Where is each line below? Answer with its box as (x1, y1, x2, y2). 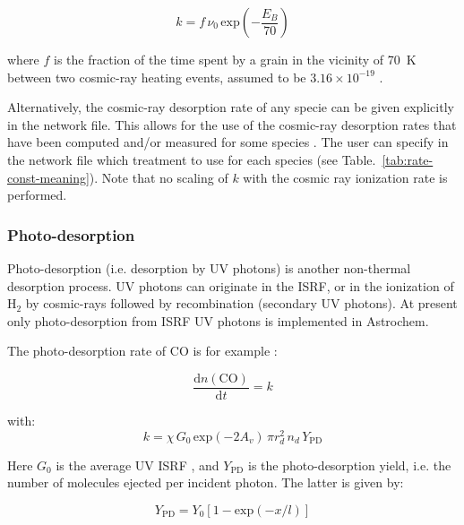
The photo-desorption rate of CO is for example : (7, 341, 278, 360)
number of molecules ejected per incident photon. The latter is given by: (7, 473, 404, 492)
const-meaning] (7, 168, 90, 186)
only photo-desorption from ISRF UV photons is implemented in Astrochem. (7, 311, 429, 330)
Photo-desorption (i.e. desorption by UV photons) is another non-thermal (7, 258, 411, 277)
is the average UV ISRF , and (56, 455, 219, 474)
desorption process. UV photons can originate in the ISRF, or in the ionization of (7, 276, 454, 295)
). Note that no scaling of (89, 168, 228, 186)
